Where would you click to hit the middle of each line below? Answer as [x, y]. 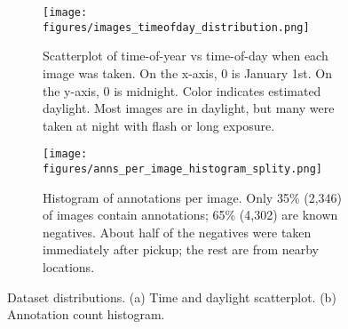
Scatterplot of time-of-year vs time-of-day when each [186, 56]
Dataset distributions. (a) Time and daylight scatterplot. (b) [172, 297]
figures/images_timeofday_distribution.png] [176, 27]
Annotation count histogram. [86, 314]
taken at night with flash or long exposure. [159, 125]
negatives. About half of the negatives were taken [177, 232]
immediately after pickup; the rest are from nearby [181, 249]
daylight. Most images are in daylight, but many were [189, 108]
